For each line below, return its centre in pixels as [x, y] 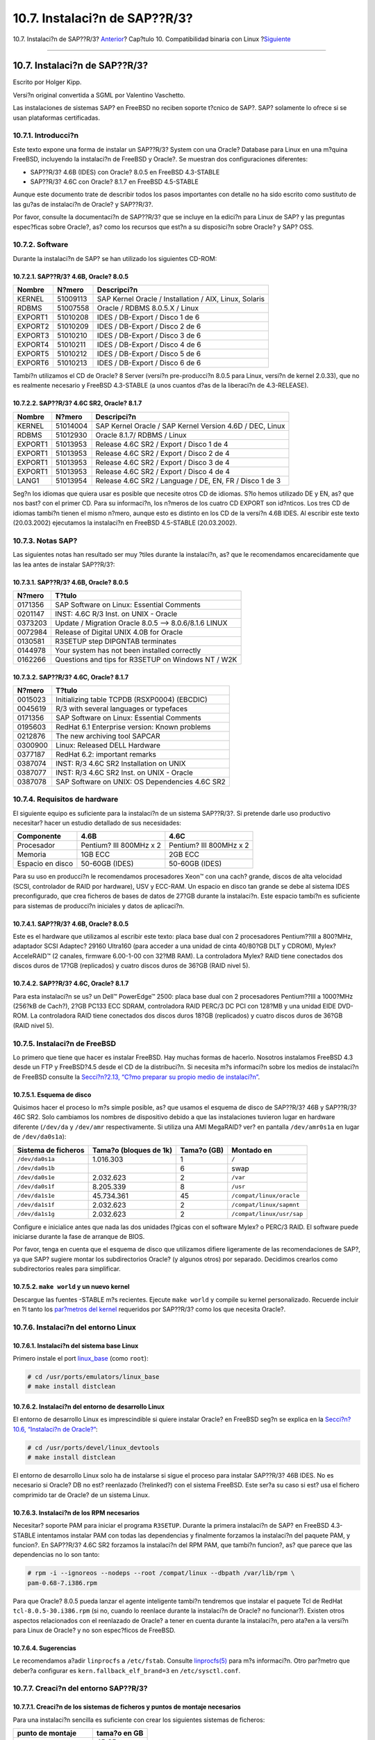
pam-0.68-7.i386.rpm [62, 1583]
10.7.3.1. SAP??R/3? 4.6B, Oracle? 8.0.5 [70, 582]
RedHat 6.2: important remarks [106, 754]
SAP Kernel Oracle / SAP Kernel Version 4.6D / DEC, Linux [190, 426]
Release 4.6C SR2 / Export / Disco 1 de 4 [162, 444]
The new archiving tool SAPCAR [108, 736]
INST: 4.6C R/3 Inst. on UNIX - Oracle [116, 614]
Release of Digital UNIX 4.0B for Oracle [119, 632]
